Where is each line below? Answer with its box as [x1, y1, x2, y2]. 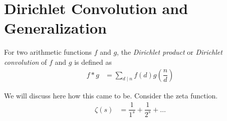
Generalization [4, 18, 107, 38]
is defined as [74, 56, 112, 67]
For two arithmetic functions [4, 47, 92, 57]
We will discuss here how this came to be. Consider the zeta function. [4, 90, 218, 100]
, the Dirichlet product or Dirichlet [117, 47, 222, 57]
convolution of [4, 56, 47, 67]
